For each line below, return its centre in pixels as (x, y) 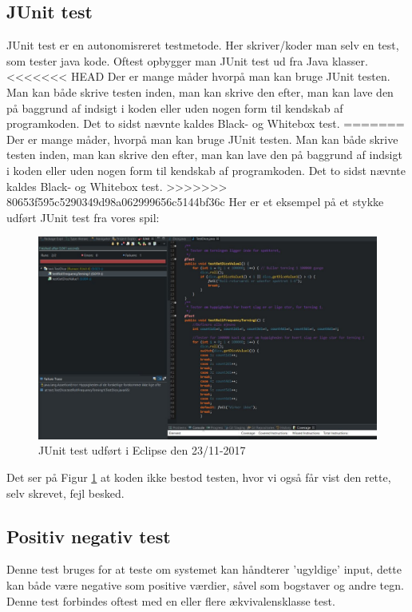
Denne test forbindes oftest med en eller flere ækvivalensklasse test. (171, 600)
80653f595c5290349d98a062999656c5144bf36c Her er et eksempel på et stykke (195, 202)
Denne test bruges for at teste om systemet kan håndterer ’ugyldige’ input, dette (204, 569)
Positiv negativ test (89, 536)
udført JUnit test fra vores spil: (83, 217)
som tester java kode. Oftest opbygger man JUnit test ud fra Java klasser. (187, 60)
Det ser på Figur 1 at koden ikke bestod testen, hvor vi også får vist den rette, (199, 477)
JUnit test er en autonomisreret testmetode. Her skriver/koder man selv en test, (203, 45)
